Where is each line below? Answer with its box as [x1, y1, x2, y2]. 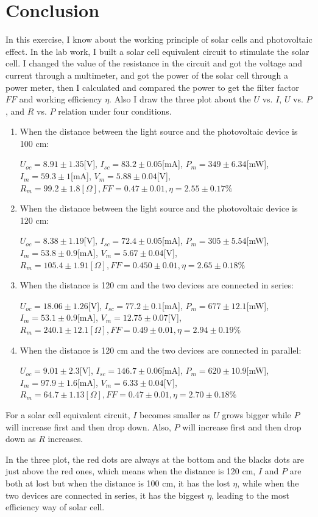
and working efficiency [19, 93, 102, 105]
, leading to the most [211, 488, 289, 501]
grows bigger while [222, 408, 291, 421]
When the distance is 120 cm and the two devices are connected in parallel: [19, 343, 302, 356]
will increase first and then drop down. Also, [5, 420, 171, 433]
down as [5, 432, 36, 445]
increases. [48, 432, 83, 445]
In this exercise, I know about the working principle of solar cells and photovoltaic [5, 33, 313, 46]
